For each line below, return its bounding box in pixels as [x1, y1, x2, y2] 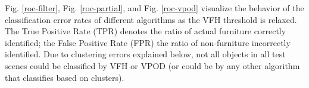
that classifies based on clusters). [5, 71, 124, 83]
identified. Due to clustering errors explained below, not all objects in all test [5, 48, 286, 60]
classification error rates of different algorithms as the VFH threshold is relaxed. [5, 13, 297, 25]
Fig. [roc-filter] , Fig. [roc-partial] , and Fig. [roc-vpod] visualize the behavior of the [5, 2, 304, 14]
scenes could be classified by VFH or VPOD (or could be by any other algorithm [5, 59, 300, 71]
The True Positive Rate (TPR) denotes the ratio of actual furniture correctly [5, 25, 286, 37]
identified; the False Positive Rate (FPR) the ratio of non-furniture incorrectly [5, 36, 291, 48]
